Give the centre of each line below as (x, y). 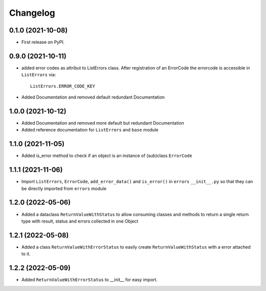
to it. (26, 254)
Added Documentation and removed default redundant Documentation (93, 97)
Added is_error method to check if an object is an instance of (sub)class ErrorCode (107, 156)
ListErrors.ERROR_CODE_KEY (63, 86)
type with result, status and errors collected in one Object (80, 221)
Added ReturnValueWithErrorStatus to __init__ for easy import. (89, 280)
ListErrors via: (39, 75)
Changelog (32, 13)
